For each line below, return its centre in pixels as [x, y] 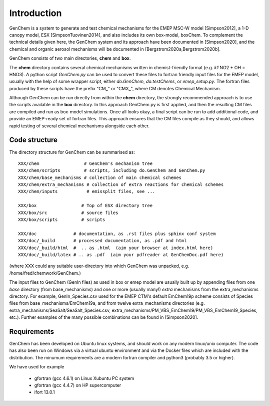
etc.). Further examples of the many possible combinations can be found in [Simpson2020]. [104, 317]
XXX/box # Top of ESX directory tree [85, 206]
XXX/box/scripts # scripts [62, 220]
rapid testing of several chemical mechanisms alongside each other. [79, 126]
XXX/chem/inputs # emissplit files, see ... [87, 191]
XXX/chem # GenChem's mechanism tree [85, 163]
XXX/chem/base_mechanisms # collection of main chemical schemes [100, 177]
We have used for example [37, 367]
